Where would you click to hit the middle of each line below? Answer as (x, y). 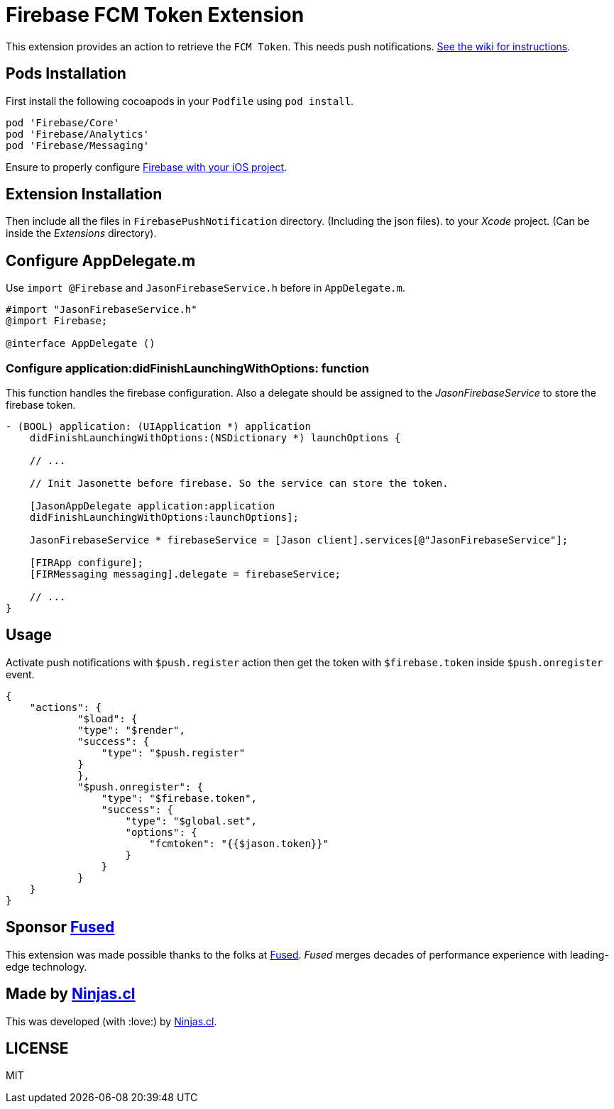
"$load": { (108, 718)
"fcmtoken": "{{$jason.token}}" (239, 843)
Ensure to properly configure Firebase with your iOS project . (147, 167)
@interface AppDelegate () (81, 344)
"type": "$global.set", (191, 821)
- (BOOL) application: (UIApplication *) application (158, 427)
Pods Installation (66, 74)
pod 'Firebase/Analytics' (78, 134)
